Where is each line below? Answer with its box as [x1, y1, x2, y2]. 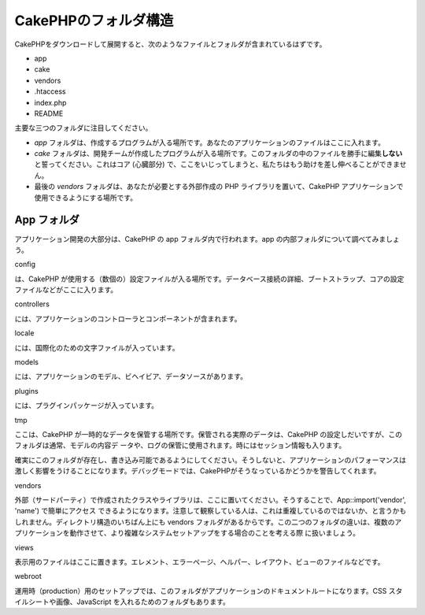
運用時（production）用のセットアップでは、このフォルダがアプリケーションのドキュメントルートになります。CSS [14, 586, 387, 595]
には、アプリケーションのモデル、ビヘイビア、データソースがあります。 [14, 372, 248, 381]
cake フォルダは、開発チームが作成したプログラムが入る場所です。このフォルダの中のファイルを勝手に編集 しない [34, 149, 403, 158]
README [34, 109, 64, 118]
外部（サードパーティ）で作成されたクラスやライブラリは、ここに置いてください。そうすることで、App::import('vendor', [14, 495, 407, 504]
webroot [14, 572, 42, 581]
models [14, 358, 39, 367]
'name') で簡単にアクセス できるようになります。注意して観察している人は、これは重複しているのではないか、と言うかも [14, 506, 407, 516]
